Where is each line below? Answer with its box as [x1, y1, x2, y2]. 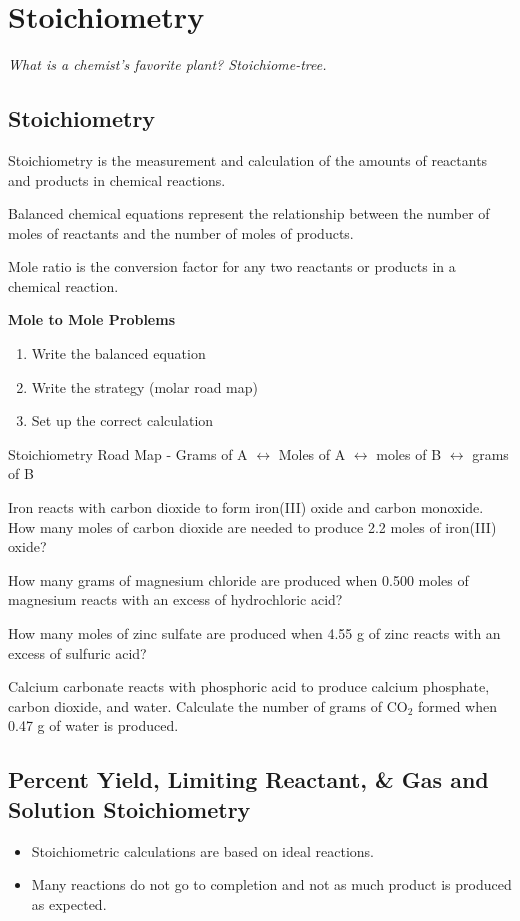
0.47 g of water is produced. [8, 715, 179, 736]
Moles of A [278, 443, 346, 464]
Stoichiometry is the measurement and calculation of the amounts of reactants [8, 149, 488, 170]
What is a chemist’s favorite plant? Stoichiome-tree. [8, 54, 327, 75]
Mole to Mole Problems [8, 309, 176, 330]
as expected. [31, 893, 107, 914]
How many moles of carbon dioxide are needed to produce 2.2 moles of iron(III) [8, 516, 497, 537]
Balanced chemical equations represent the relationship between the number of [8, 203, 490, 224]
